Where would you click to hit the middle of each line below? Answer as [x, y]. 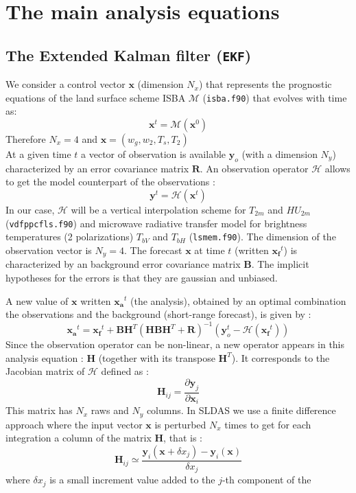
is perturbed [180, 424]
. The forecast [153, 250]
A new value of [37, 300]
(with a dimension [280, 154]
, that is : [183, 438]
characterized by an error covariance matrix [97, 168]
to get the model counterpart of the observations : [110, 182]
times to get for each [268, 424]
